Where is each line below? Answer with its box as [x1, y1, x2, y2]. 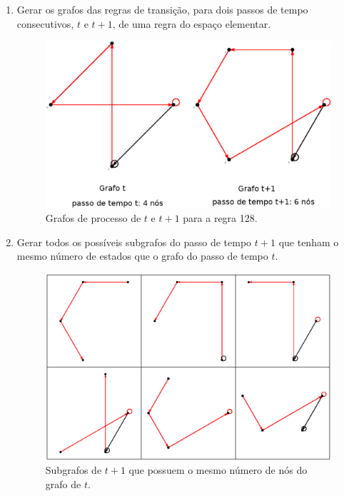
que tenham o [278, 234, 339, 249]
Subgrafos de [45, 462, 102, 477]
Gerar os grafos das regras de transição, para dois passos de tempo [16, 2, 308, 16]
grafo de [45, 477, 81, 492]
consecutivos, [16, 16, 74, 31]
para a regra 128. [183, 211, 258, 226]
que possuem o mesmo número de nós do [128, 462, 308, 477]
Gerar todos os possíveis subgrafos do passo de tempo [16, 234, 252, 249]
